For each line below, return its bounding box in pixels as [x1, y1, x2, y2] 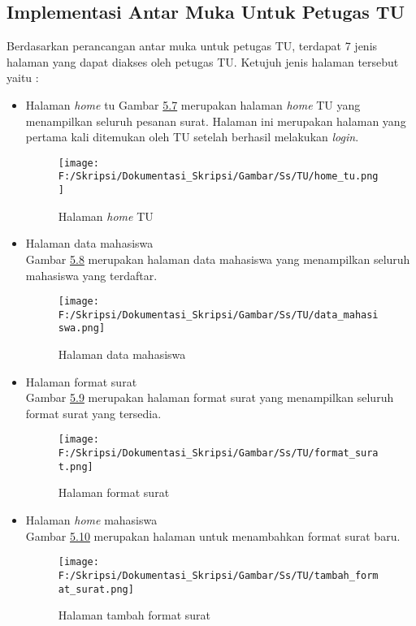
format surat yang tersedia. [25, 404, 162, 421]
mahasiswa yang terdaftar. [25, 266, 158, 283]
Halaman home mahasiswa [25, 512, 158, 529]
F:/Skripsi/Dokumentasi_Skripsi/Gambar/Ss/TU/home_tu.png [58, 171, 379, 183]
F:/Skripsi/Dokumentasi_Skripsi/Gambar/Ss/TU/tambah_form [58, 569, 379, 581]
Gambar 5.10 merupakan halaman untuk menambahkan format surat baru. [25, 527, 401, 544]
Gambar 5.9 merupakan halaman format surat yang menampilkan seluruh [25, 389, 394, 406]
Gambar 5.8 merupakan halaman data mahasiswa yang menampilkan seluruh [25, 250, 410, 267]
